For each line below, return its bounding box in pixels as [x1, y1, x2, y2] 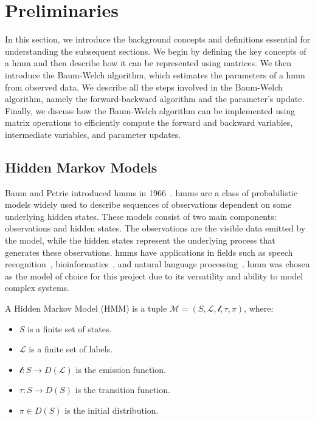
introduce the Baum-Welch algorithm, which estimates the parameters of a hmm [5, 68, 305, 81]
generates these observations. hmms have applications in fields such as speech [5, 245, 293, 258]
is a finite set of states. [27, 322, 112, 335]
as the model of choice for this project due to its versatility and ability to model [5, 269, 303, 282]
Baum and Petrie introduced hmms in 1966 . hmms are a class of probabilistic [5, 186, 298, 199]
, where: [244, 302, 274, 315]
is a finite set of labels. [29, 343, 113, 355]
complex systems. [5, 281, 69, 294]
